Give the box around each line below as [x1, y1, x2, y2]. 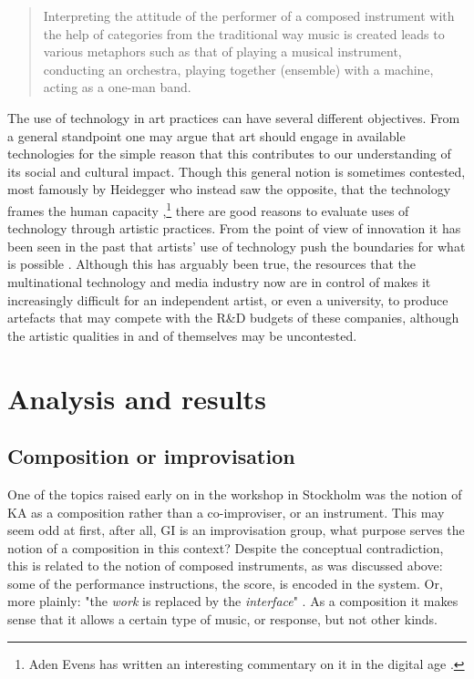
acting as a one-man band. [43, 77, 191, 97]
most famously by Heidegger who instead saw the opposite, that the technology [7, 180, 451, 199]
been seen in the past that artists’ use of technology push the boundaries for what [7, 236, 466, 255]
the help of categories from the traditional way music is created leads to [43, 24, 445, 43]
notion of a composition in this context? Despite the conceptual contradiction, [7, 538, 444, 557]
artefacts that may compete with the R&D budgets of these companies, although [7, 308, 459, 327]
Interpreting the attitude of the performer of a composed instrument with [43, 6, 455, 25]
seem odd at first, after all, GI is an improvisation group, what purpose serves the [7, 520, 465, 540]
